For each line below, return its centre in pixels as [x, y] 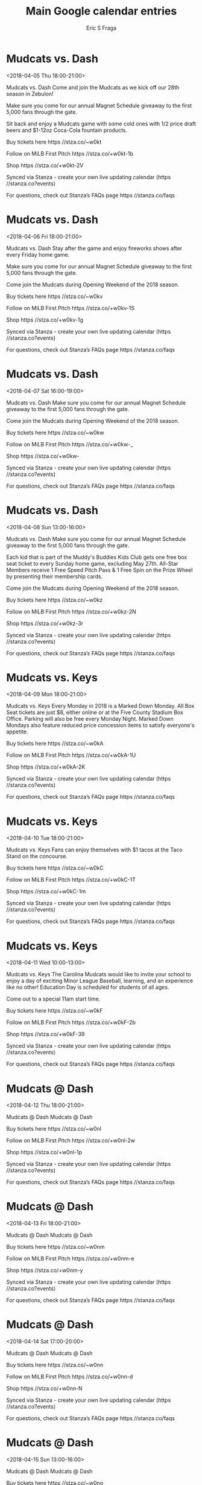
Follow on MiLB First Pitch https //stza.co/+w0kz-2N [71, 611]
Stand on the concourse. [37, 856]
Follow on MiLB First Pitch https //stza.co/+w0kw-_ [70, 444]
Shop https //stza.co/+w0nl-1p [44, 1153]
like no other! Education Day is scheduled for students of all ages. [88, 987]
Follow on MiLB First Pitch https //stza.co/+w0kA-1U [71, 755]
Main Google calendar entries [101, 11]
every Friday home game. [38, 254]
